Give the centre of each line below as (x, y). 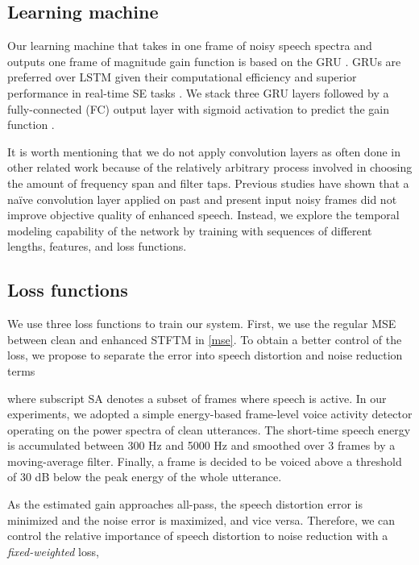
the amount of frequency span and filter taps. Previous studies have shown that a (208, 183)
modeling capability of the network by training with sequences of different (190, 230)
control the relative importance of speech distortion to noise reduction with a (198, 536)
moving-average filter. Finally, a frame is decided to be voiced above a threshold (205, 461)
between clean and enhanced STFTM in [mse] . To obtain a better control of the (205, 339)
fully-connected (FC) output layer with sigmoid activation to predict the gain (199, 108)
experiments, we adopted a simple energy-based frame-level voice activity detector (210, 414)
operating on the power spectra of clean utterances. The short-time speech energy (209, 429)
